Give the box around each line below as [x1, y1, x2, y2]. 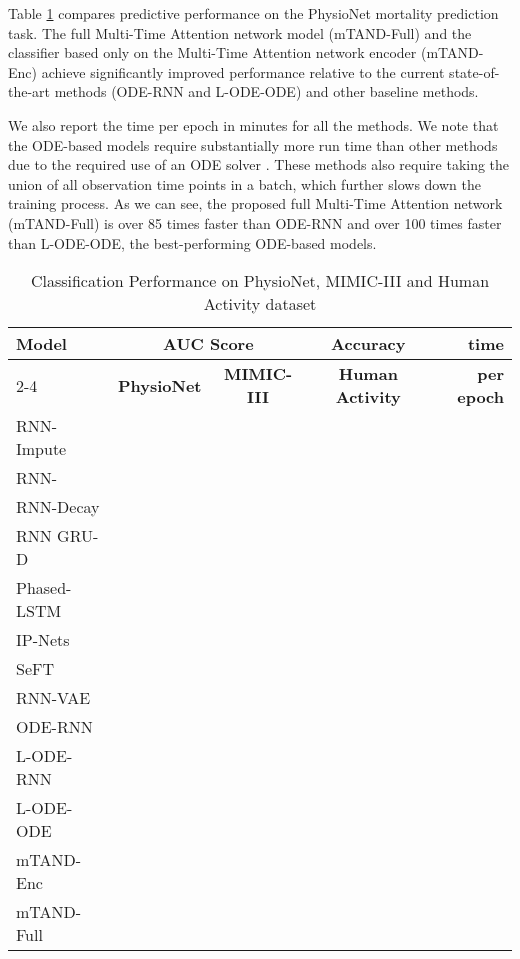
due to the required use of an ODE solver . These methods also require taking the [8, 154, 510, 175]
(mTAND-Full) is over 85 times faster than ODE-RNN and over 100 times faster [8, 212, 502, 233]
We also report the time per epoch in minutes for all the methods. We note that [8, 114, 499, 135]
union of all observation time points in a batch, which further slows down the [8, 173, 481, 194]
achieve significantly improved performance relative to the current [41, 61, 445, 82]
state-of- [449, 61, 500, 82]
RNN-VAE [16, 686, 91, 710]
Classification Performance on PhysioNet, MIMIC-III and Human [30, 269, 490, 293]
